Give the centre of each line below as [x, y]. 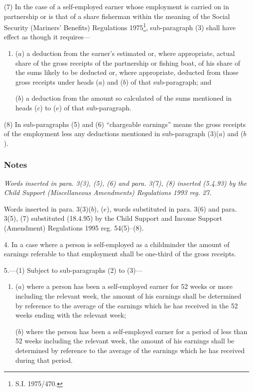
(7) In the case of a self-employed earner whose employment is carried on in [117, 6]
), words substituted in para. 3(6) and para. [172, 208]
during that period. [44, 360]
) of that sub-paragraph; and [169, 81]
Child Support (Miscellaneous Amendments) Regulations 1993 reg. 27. [108, 192]
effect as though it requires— [47, 37]
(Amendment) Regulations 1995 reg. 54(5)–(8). [74, 227]
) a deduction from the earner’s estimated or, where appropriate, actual [128, 53]
